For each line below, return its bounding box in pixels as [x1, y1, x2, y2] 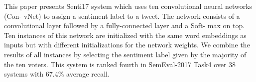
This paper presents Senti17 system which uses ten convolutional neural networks [4, 1, 253, 11]
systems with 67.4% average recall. [4, 69, 110, 79]
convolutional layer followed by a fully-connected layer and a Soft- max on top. [4, 20, 245, 31]
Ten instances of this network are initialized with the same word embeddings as [4, 30, 247, 40]
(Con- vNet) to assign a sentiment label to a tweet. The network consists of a [4, 10, 240, 21]
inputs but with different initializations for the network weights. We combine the [4, 40, 250, 50]
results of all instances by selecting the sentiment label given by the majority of [4, 49, 247, 59]
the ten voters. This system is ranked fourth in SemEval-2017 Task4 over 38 [4, 59, 236, 69]
